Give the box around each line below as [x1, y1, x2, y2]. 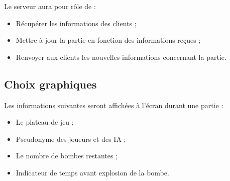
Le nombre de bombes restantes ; [16, 150, 118, 161]
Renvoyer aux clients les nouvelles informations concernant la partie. [16, 51, 226, 62]
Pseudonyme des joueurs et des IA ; [16, 133, 126, 144]
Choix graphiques [4, 76, 97, 92]
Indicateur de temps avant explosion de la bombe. [16, 167, 169, 177]
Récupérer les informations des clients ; [16, 18, 137, 28]
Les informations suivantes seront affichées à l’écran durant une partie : [4, 100, 223, 110]
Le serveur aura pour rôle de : [4, 1, 96, 11]
